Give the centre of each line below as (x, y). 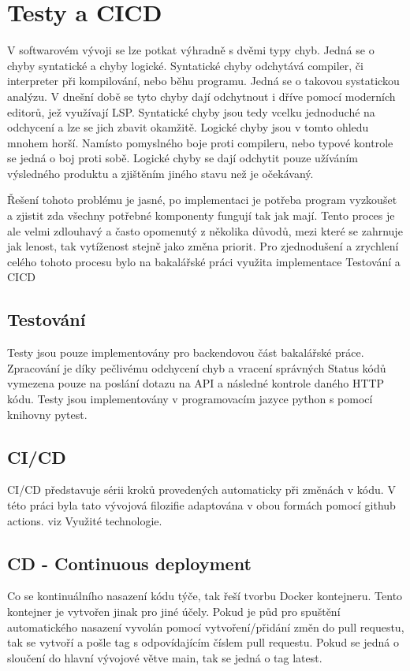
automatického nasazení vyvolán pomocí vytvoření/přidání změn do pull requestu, (206, 627)
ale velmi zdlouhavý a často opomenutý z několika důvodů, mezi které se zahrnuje (205, 230)
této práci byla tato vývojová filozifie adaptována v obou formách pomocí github (201, 505)
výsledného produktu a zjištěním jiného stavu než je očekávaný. (160, 173)
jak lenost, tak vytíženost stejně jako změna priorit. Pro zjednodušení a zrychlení (203, 246)
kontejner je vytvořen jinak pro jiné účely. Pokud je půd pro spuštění (174, 611)
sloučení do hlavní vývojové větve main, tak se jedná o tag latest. (165, 657)
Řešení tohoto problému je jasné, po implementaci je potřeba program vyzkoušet (202, 200)
